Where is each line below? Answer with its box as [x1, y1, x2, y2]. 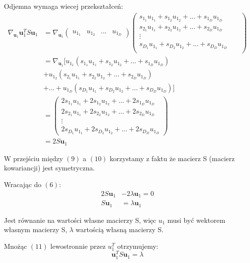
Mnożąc [4, 240, 27, 251]
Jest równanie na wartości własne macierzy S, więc [4, 215, 156, 225]
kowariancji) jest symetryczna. [4, 163, 95, 173]
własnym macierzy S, [4, 224, 67, 235]
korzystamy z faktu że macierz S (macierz [109, 153, 235, 163]
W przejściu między [4, 153, 63, 163]
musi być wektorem [167, 215, 225, 225]
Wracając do [4, 179, 42, 190]
